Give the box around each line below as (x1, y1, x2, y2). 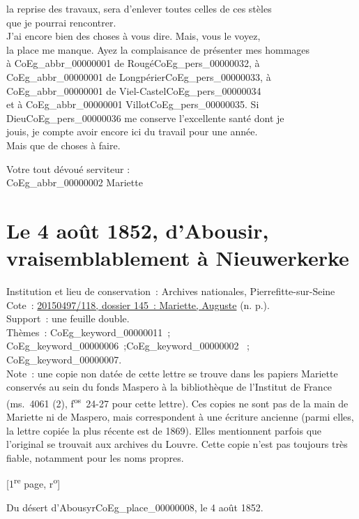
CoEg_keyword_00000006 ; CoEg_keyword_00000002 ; (6, 338, 250, 353)
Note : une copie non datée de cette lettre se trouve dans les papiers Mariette (6, 366, 338, 380)
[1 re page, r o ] (6, 474, 61, 491)
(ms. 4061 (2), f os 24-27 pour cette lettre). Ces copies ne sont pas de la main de (6, 393, 349, 410)
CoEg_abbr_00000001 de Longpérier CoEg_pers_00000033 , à (6, 69, 271, 84)
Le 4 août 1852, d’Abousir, (6, 216, 269, 244)
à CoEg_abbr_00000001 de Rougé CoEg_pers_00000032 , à (6, 56, 260, 70)
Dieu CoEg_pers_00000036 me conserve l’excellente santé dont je (6, 110, 284, 125)
